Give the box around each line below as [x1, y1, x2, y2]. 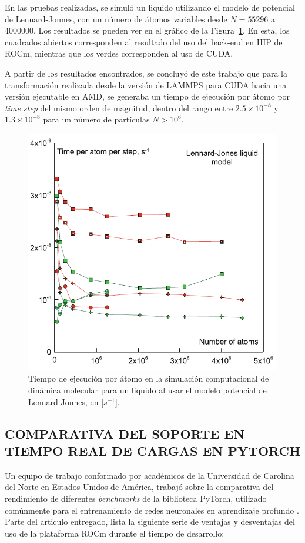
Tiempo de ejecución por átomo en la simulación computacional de [28, 372, 269, 385]
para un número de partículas [43, 113, 150, 125]
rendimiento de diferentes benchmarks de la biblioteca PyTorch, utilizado [5, 492, 267, 504]
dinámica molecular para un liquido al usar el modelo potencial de [28, 383, 267, 396]
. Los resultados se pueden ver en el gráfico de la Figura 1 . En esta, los [33, 24, 290, 37]
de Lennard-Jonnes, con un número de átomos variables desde [5, 12, 227, 25]
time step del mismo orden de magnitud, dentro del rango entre [5, 101, 233, 114]
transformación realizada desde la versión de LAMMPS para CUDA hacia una [5, 78, 287, 91]
